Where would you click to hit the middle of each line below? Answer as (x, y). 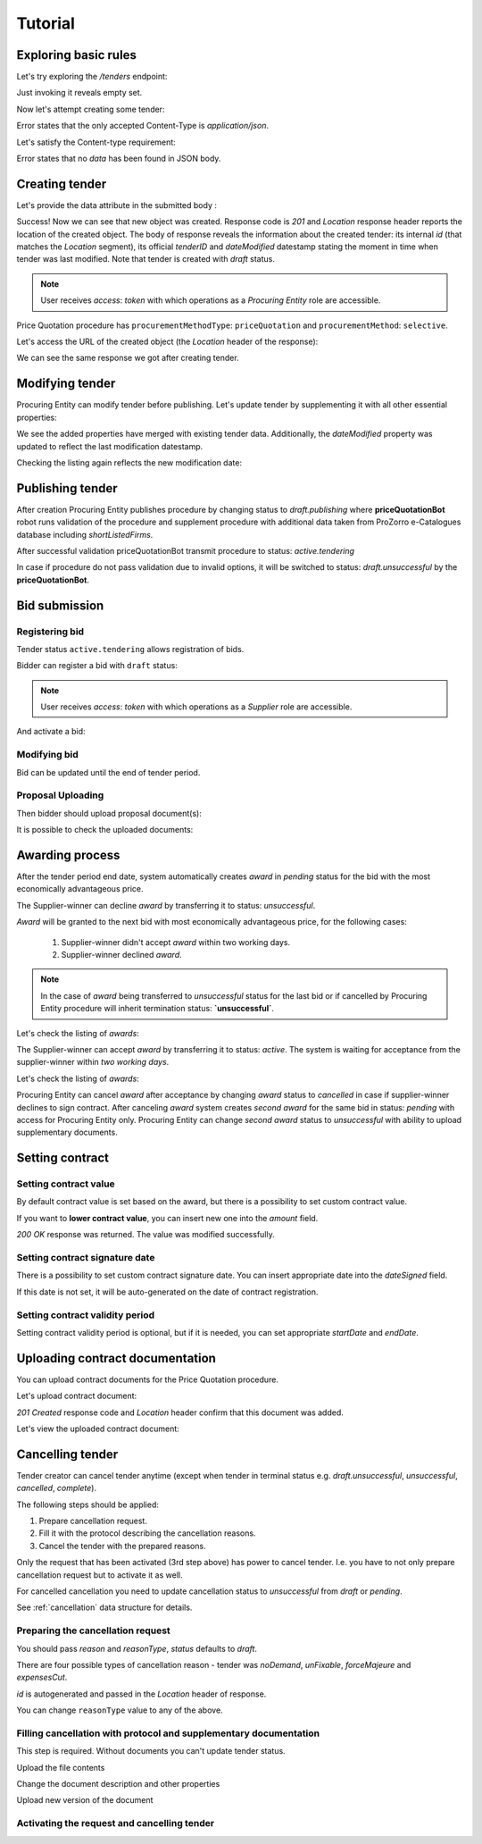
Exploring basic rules (77, 55)
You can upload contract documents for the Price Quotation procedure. (147, 1379)
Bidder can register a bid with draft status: (97, 666)
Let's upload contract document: (77, 1396)
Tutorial (46, 23)
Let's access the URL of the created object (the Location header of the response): (167, 342)
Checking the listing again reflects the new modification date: (129, 462)
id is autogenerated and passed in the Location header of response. (141, 1694)
